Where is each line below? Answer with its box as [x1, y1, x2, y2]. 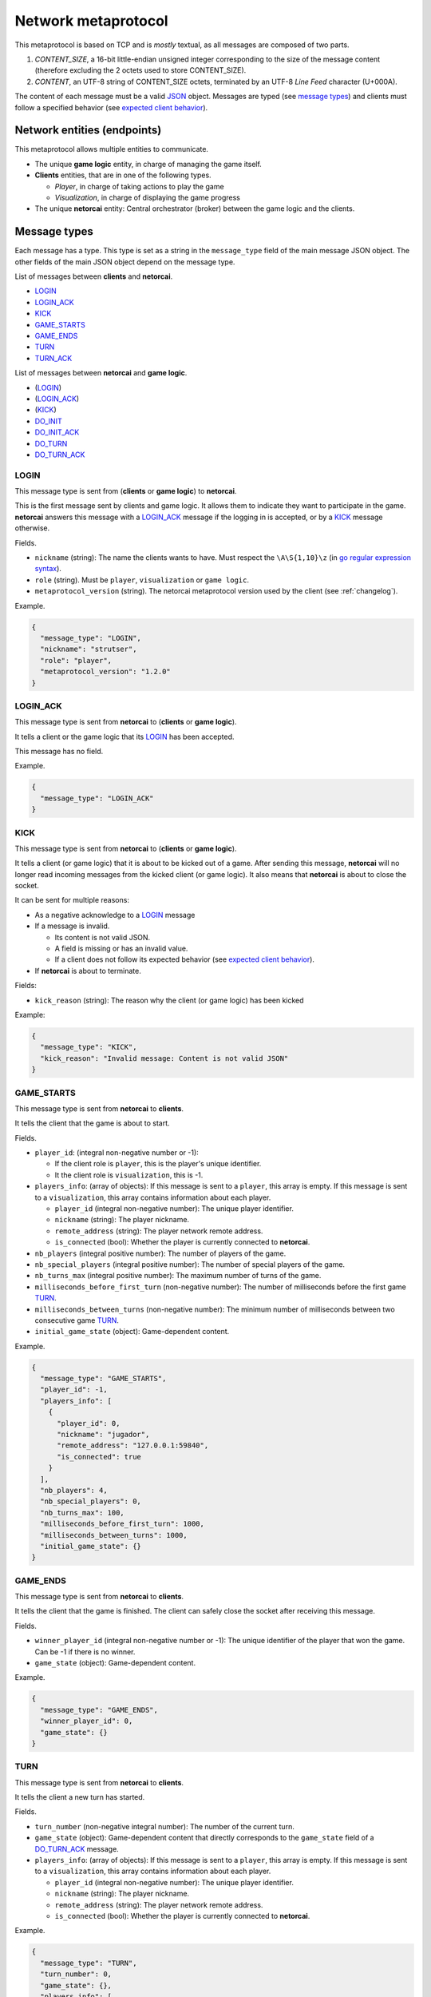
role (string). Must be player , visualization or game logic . [34, 575, 249, 585]
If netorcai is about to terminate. [34, 966, 141, 975]
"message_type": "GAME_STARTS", [40, 1374, 167, 1384]
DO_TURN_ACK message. [34, 1844, 119, 1853]
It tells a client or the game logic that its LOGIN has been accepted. [14, 732, 235, 741]
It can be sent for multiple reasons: [14, 895, 129, 905]
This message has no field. [14, 747, 104, 756]
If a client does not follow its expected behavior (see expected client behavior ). [54, 955, 315, 964]
